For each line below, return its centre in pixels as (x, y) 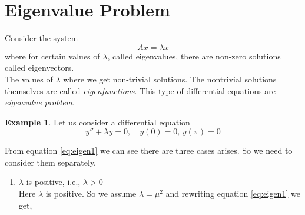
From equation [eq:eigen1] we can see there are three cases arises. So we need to (149, 150)
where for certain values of (52, 56)
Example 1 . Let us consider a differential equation (97, 122)
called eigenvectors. (39, 67)
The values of (29, 79)
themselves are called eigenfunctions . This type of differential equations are (140, 90)
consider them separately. (51, 162)
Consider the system (42, 38)
